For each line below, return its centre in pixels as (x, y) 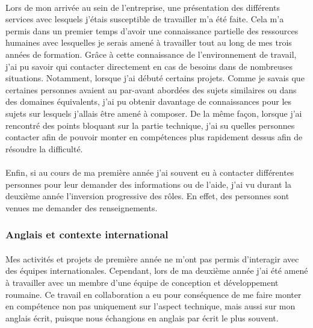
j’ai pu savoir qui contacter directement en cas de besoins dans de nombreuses (149, 66)
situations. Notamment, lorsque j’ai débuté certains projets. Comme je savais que (155, 78)
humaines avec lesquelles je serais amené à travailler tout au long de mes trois (149, 42)
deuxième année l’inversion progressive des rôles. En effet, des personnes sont (147, 196)
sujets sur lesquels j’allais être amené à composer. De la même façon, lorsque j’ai (154, 113)
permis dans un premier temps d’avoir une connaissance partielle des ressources (152, 30)
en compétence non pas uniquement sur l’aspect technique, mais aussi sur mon (150, 306)
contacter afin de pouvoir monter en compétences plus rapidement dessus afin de (154, 137)
